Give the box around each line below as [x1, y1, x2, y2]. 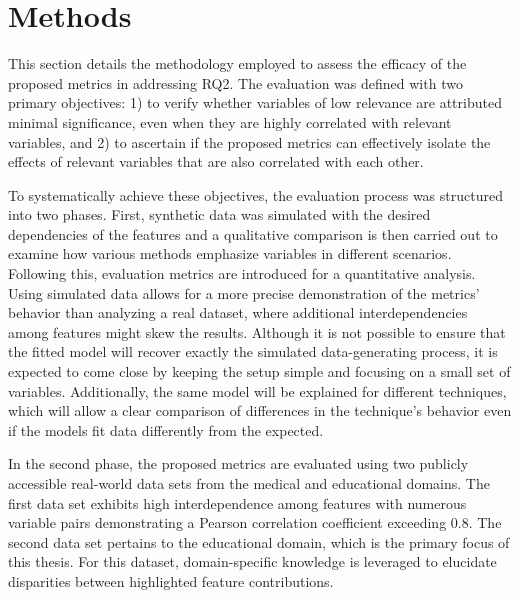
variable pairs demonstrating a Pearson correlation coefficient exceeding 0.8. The [8, 512, 502, 533]
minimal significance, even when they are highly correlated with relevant [8, 111, 452, 132]
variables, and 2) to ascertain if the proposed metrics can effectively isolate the [8, 131, 491, 152]
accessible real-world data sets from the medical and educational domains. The [8, 473, 490, 493]
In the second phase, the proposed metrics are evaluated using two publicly [8, 453, 469, 474]
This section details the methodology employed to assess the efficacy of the [8, 53, 467, 74]
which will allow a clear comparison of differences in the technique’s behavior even [8, 400, 512, 421]
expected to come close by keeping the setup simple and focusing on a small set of [8, 361, 511, 382]
